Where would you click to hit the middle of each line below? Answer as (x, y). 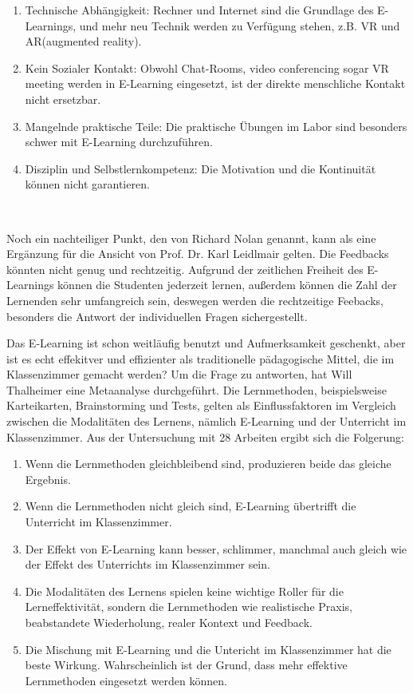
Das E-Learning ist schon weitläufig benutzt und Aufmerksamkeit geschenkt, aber (206, 343)
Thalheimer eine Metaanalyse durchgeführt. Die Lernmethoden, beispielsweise (197, 389)
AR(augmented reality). (83, 41)
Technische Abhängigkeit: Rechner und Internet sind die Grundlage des (199, 10)
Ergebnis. (48, 479)
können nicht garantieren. (87, 184)
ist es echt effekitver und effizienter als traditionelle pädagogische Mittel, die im (201, 358)
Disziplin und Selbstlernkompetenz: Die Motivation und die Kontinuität (201, 168)
